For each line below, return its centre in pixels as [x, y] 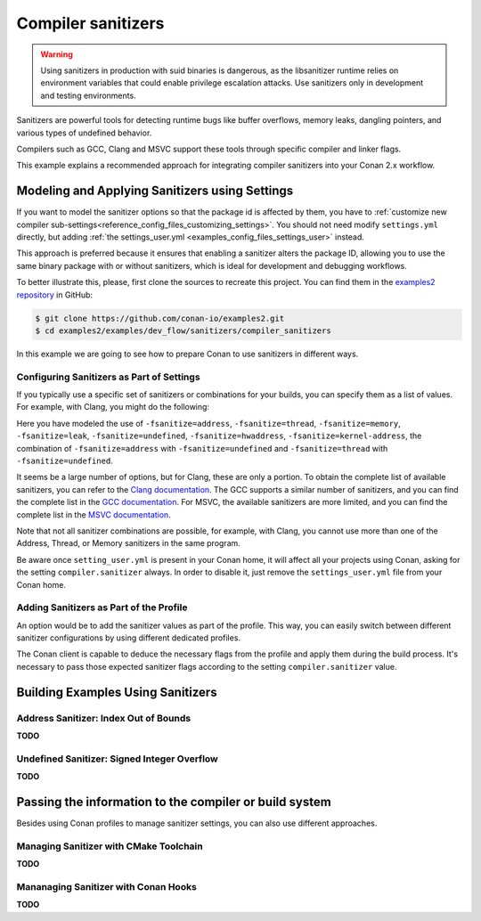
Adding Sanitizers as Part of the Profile [102, 607]
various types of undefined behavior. [84, 133]
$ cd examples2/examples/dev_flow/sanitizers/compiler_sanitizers [183, 330]
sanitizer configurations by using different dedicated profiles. [128, 638]
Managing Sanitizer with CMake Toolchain [110, 846]
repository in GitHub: [55, 295]
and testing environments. [89, 95]
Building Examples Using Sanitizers [117, 692]
